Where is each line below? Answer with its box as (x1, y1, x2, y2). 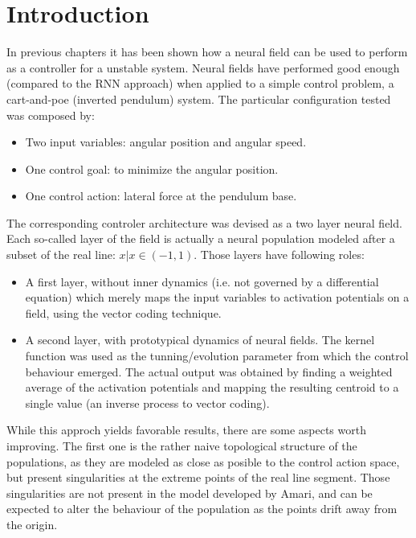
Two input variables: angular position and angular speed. (25, 133, 307, 150)
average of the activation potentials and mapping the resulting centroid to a (25, 379, 399, 396)
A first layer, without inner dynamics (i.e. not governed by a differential (25, 273, 379, 290)
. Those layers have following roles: (194, 246, 365, 263)
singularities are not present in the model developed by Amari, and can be (6, 484, 373, 501)
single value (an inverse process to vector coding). (25, 394, 270, 411)
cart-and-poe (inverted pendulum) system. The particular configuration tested (6, 90, 391, 107)
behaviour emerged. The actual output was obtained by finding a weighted (25, 363, 393, 380)
